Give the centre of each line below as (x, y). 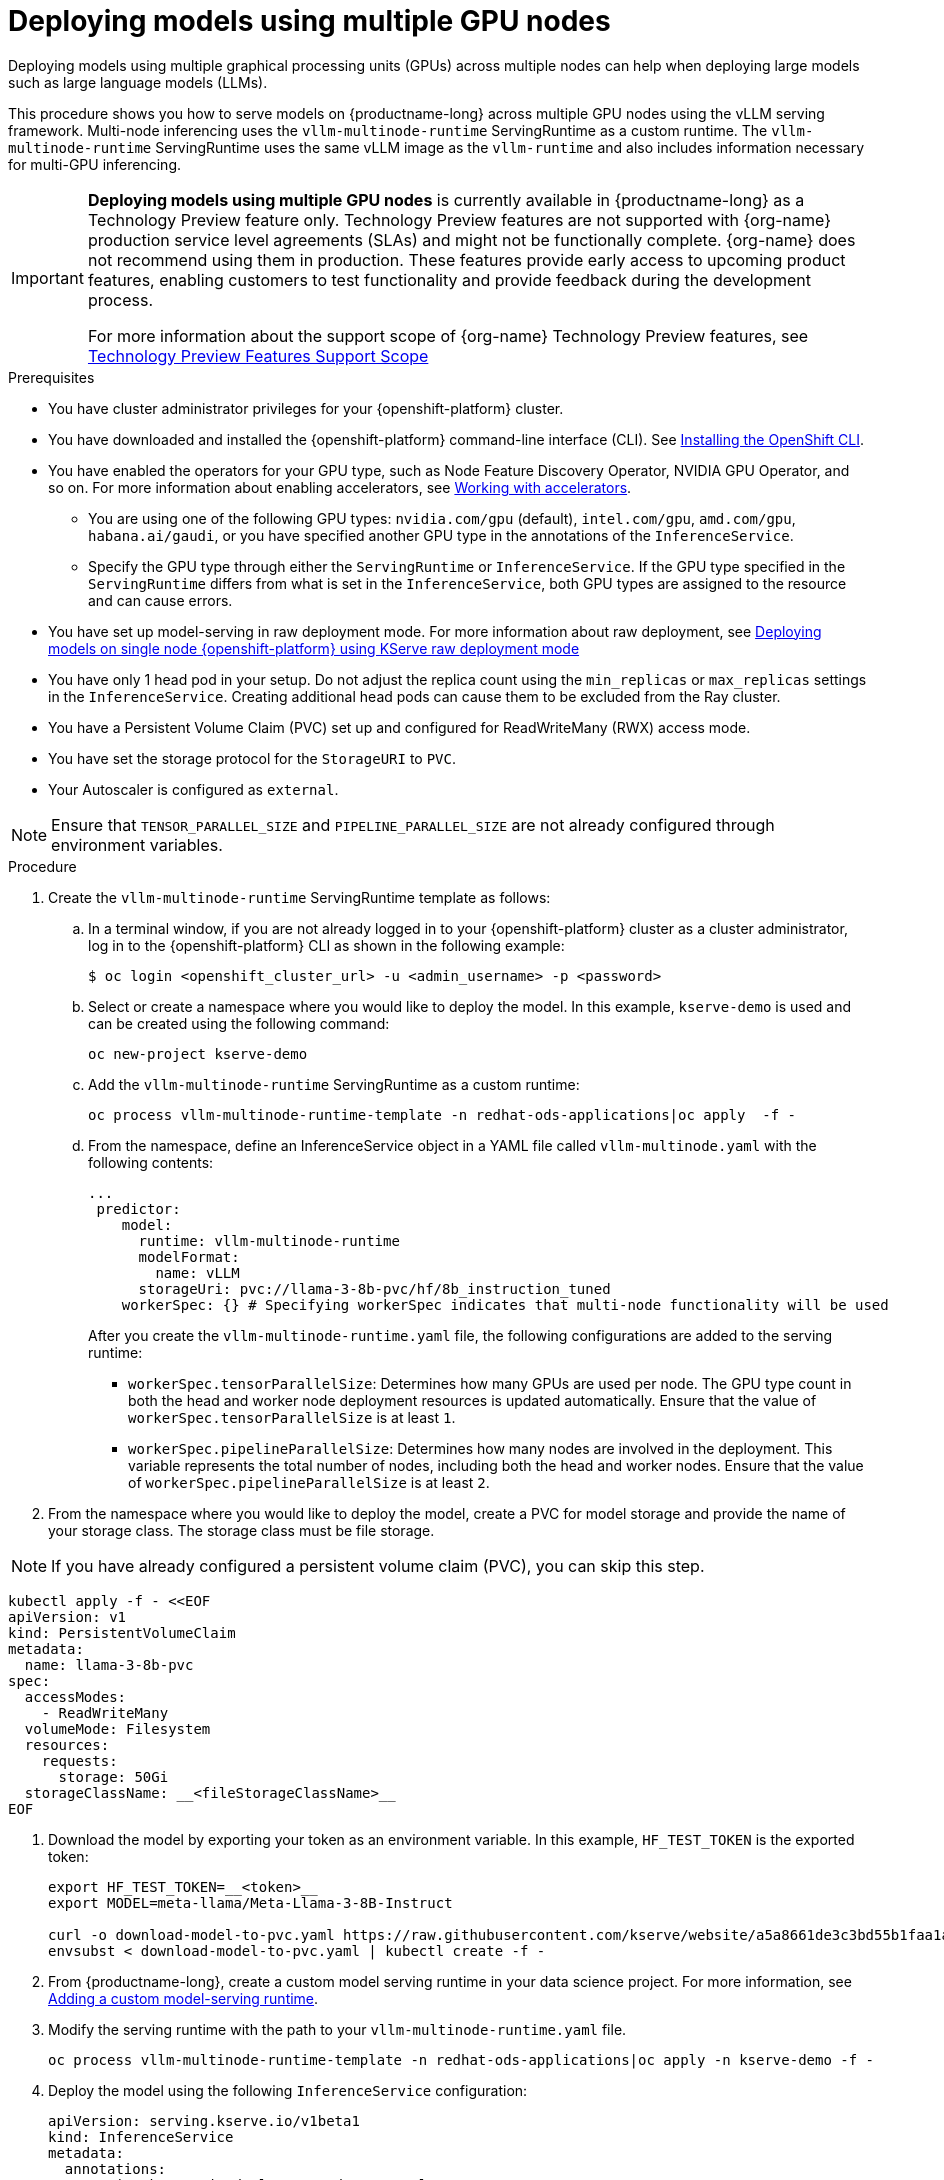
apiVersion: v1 (67, 1616)
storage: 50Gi (113, 1776)
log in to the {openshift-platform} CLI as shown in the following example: (326, 945)
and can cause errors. (160, 600)
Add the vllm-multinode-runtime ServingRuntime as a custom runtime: (334, 1084)
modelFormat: (189, 1256)
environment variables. (137, 844)
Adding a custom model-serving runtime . (183, 1998)
